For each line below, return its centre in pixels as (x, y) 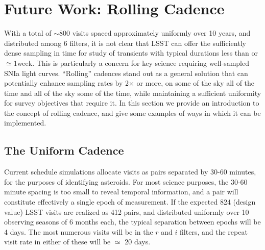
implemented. (25, 123)
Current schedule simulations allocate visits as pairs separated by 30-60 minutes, (130, 172)
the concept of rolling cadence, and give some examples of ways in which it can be (132, 112)
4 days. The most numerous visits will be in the (79, 231)
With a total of (28, 33)
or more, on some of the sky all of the (196, 83)
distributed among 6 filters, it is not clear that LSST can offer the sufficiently (125, 43)
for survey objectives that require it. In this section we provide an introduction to (132, 103)
